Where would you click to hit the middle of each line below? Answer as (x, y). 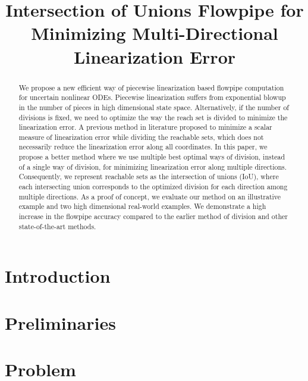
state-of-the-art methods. (57, 226)
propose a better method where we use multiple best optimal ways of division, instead (152, 157)
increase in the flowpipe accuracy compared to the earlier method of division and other (153, 216)
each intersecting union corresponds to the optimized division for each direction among (153, 187)
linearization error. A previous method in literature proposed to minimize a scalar (145, 127)
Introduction (58, 276)
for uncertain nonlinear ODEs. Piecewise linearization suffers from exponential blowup (152, 97)
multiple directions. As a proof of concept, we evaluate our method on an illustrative (150, 196)
